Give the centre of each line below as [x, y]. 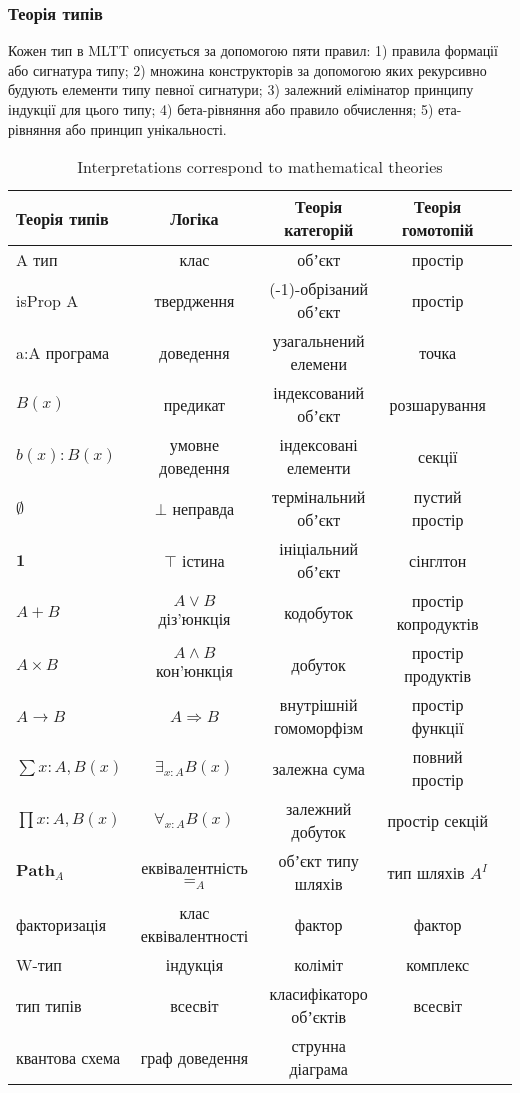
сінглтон [438, 560]
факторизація [61, 924]
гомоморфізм [319, 728]
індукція [194, 965]
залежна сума [318, 768]
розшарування [437, 404]
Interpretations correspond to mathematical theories [260, 167]
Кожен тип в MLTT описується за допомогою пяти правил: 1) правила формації [253, 50]
